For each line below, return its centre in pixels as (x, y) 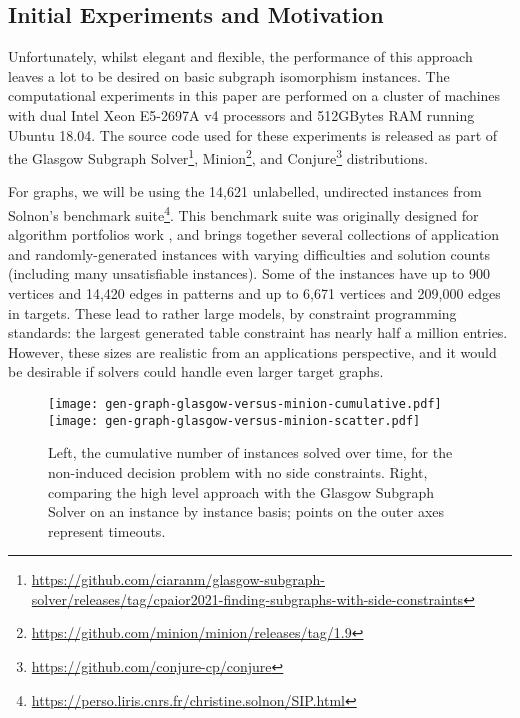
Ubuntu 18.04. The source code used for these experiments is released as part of (253, 134)
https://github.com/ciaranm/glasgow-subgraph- (178, 579)
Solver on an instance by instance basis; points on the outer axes (246, 511)
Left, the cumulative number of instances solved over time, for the (250, 452)
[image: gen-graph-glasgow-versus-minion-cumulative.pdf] (245, 404)
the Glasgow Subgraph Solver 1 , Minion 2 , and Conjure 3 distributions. (218, 156)
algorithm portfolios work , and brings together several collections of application (253, 234)
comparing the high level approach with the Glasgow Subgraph (241, 491)
